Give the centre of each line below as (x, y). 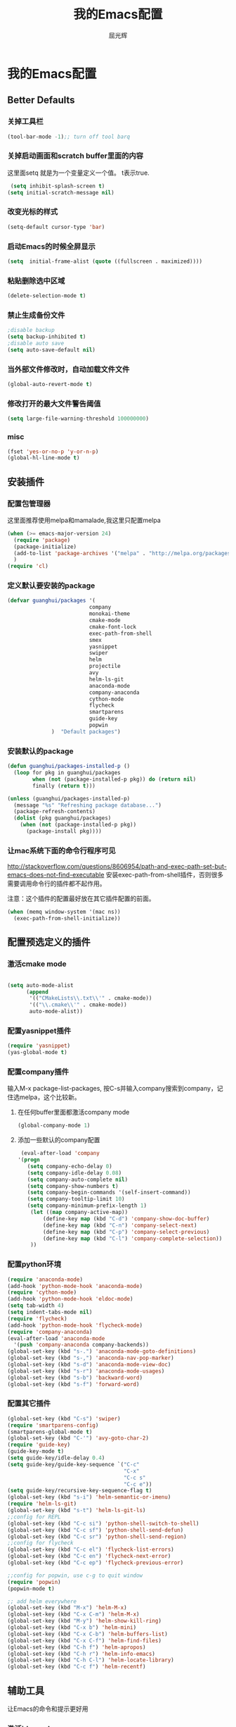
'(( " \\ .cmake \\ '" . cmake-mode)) (78, 1005)
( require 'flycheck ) (38, 1318)
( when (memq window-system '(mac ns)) (64, 912)
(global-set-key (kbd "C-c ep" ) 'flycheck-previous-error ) (96, 1563)
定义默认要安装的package (51, 586)
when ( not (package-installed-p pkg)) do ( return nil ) (114, 779)
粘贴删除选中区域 (36, 280)
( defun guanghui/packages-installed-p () (69, 766)
